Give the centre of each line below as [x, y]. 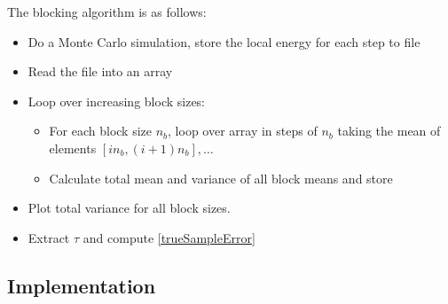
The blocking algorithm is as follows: [107, 12]
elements [73, 148]
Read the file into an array [100, 71]
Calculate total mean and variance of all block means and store [221, 178]
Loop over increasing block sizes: [117, 101]
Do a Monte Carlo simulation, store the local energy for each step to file [224, 41]
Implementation [82, 285]
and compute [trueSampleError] [169, 237]
